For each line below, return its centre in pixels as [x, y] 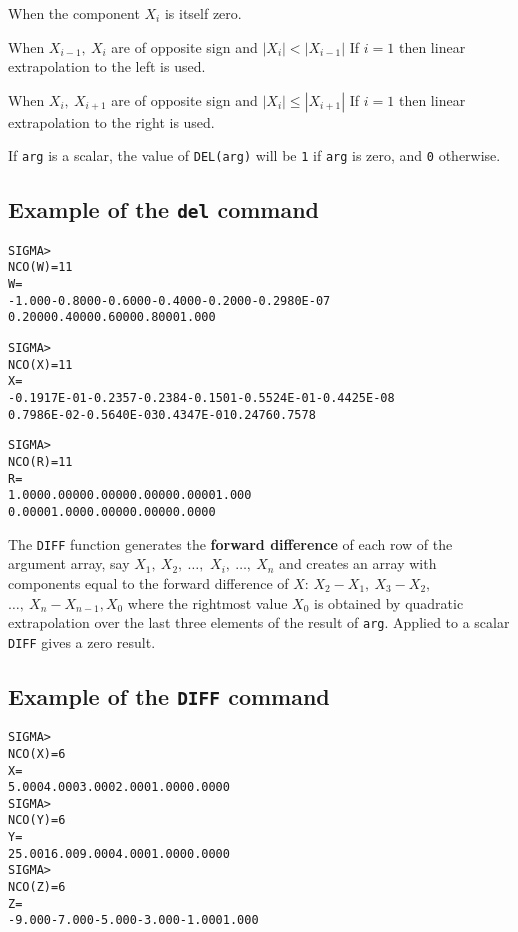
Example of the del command [164, 209]
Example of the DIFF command [169, 695]
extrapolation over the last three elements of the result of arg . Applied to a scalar [259, 622]
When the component [74, 13]
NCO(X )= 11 [40, 364]
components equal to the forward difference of [148, 582]
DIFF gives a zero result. [82, 641]
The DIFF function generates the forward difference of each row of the [230, 543]
